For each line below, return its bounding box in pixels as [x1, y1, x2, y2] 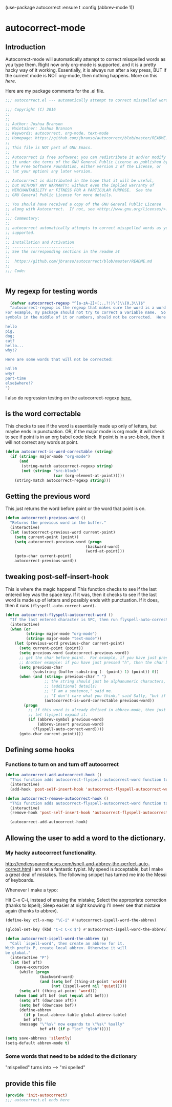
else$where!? [5, 380, 33, 386]
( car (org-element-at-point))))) [53, 473, 125, 478]
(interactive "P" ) [10, 955, 50, 961]
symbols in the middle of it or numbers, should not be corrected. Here [5, 315, 166, 320]
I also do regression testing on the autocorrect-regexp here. [5, 394, 132, 401]
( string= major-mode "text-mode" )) [26, 636, 102, 642]
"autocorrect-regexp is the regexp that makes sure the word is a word [10, 305, 166, 310]
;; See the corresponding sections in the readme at [5, 249, 120, 254]
